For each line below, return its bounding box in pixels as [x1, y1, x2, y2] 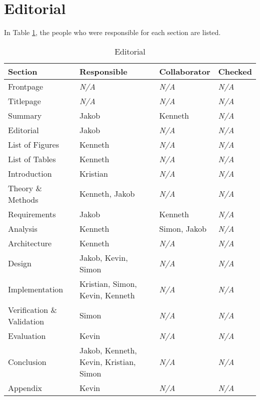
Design [8, 257, 31, 269]
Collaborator [159, 65, 210, 77]
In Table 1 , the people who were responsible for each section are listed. [4, 27, 221, 38]
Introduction [8, 167, 52, 179]
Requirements [8, 208, 56, 220]
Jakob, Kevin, [79, 251, 128, 263]
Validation [8, 315, 44, 327]
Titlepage [8, 95, 41, 107]
